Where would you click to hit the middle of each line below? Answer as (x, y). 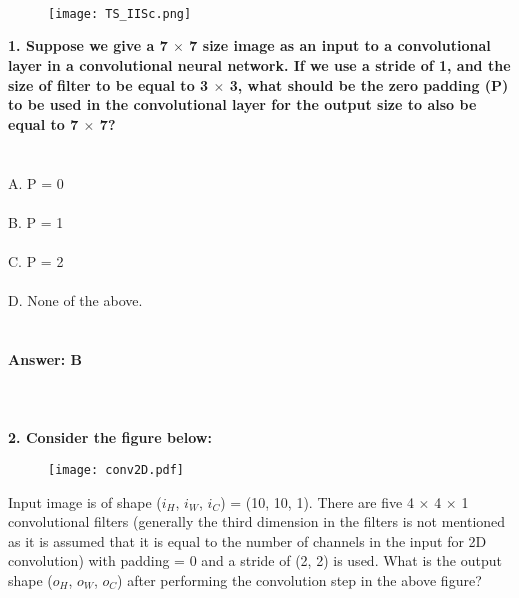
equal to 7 (43, 123)
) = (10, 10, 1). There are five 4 (317, 501)
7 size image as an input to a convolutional (340, 45)
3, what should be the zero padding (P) (369, 84)
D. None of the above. (75, 300)
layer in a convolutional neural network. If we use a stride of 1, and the (259, 65)
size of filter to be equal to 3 (108, 84)
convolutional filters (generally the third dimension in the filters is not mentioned (257, 521)
